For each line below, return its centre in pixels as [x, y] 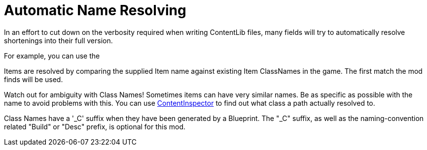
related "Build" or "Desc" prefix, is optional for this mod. [95, 126]
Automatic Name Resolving [95, 10]
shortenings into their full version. [58, 40]
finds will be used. [34, 79]
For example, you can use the [52, 56]
